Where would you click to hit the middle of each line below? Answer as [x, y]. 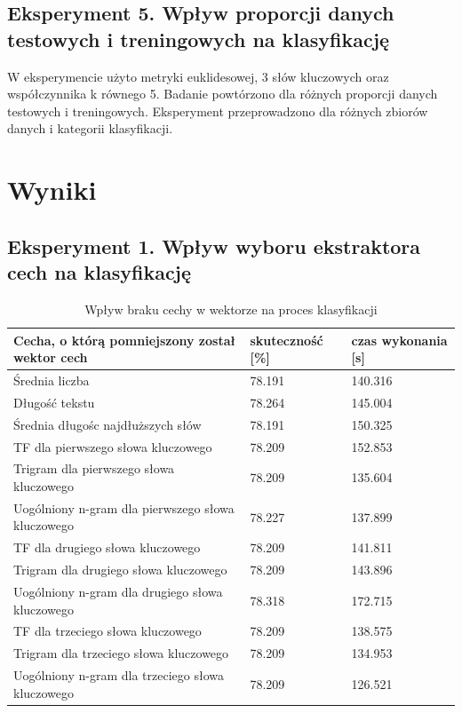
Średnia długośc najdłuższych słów [108, 424]
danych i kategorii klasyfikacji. [90, 128]
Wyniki [52, 190]
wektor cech [51, 357]
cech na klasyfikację [100, 272]
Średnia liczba [52, 380]
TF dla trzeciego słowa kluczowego [108, 631]
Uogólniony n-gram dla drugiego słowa [118, 591]
